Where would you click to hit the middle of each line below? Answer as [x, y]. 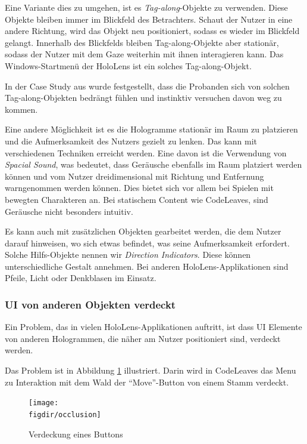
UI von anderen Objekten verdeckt [90, 304]
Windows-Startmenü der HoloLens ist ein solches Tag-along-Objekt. [128, 65]
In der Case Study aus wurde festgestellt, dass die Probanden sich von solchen [147, 86]
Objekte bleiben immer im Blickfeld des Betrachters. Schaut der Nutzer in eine [149, 19]
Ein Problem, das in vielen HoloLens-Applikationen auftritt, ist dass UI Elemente [153, 327]
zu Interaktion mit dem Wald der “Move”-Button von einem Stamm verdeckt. [147, 382]
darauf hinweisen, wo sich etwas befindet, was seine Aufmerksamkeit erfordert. [147, 243]
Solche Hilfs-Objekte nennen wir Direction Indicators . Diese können [128, 255]
